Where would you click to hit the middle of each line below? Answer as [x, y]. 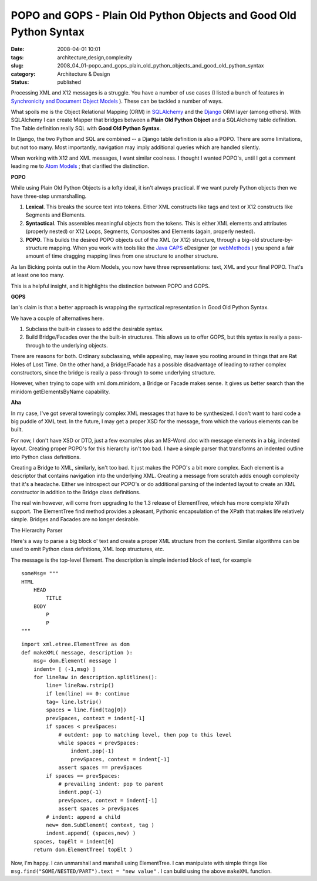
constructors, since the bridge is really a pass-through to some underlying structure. [113, 373]
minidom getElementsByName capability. [60, 391]
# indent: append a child [83, 817]
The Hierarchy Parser [37, 530]
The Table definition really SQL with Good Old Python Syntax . [86, 128]
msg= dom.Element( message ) [75, 661]
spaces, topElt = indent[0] [74, 841]
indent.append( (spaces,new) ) [91, 833]
